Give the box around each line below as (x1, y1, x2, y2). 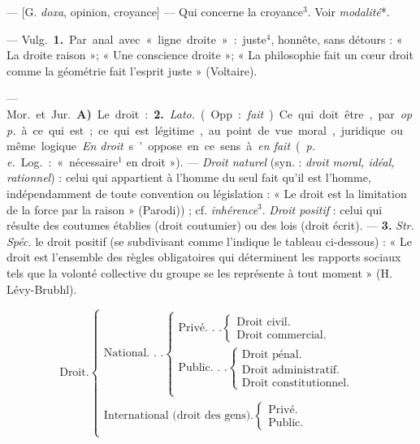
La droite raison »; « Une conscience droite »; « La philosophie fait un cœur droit (6, 46, 414, 63)
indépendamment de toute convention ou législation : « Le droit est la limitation (6, 184, 407, 201)
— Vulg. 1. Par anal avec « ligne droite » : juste (6, 30, 266, 47)
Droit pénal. (241, 348, 302, 360)
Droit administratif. (241, 364, 340, 376)
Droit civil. (236, 317, 291, 329)
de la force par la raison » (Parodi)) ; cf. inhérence (6, 200, 258, 218)
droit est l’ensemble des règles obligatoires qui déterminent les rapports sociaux (6, 248, 401, 265)
